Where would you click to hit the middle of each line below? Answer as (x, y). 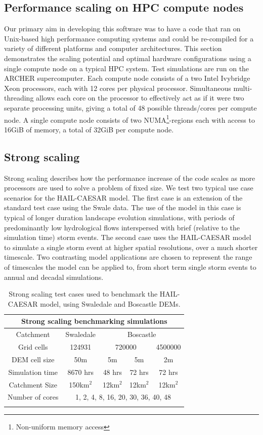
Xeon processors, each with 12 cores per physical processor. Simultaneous (118, 88)
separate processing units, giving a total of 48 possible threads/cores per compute (130, 107)
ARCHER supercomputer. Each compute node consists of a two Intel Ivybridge (127, 78)
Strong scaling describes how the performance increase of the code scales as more (130, 178)
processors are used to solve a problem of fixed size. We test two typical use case (129, 188)
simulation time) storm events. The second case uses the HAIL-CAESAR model (128, 237)
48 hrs (113, 372)
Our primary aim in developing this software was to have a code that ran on (122, 29)
